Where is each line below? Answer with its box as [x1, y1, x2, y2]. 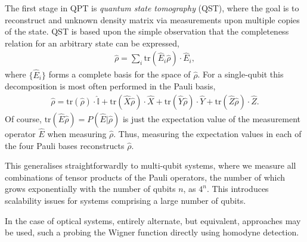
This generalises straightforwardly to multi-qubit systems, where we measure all [5, 159, 296, 172]
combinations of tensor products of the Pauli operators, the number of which [5, 170, 286, 183]
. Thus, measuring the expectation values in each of [113, 128, 302, 140]
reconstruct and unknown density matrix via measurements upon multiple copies [5, 13, 300, 26]
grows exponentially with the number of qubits [5, 182, 176, 195]
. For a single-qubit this [197, 68, 284, 80]
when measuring [47, 128, 107, 140]
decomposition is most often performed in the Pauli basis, [5, 80, 216, 92]
